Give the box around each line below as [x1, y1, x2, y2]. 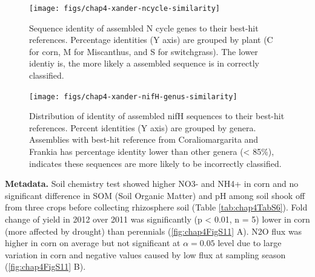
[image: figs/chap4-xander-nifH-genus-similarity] [29, 92, 237, 101]
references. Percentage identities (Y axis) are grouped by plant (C [29, 33, 273, 46]
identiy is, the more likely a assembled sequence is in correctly [29, 57, 260, 70]
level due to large [217, 236, 282, 249]
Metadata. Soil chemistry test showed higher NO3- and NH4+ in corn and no [5, 177, 299, 190]
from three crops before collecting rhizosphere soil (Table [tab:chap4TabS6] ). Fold [5, 201, 308, 213]
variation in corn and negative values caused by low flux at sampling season [5, 248, 286, 261]
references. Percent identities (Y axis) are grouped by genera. [29, 121, 256, 134]
